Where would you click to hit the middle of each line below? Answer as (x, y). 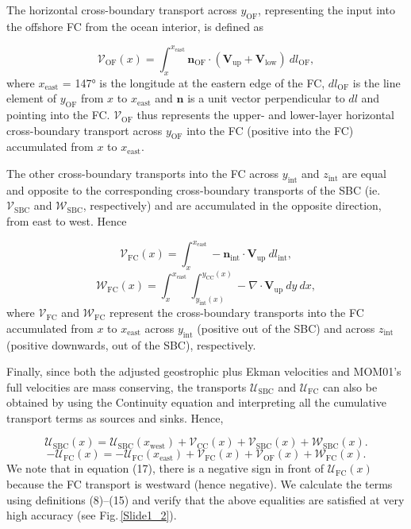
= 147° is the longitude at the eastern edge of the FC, (194, 82)
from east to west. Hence (67, 221)
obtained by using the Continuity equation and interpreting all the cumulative (196, 402)
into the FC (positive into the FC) (270, 130)
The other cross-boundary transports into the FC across (143, 174)
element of (31, 98)
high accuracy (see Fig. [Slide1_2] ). (92, 515)
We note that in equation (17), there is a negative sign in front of (165, 468)
